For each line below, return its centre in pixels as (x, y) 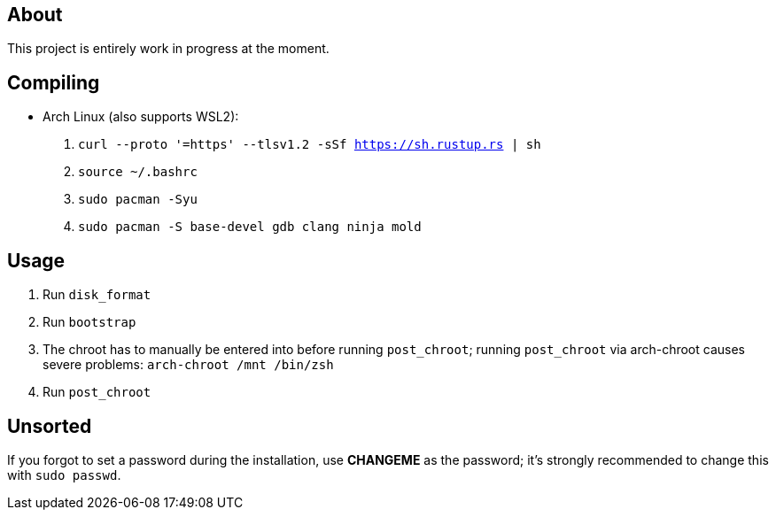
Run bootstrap (89, 322)
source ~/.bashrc (138, 172)
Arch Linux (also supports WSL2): (141, 117)
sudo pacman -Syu (138, 200)
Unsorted (50, 426)
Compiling (54, 82)
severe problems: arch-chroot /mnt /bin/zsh (188, 365)
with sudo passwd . (64, 475)
